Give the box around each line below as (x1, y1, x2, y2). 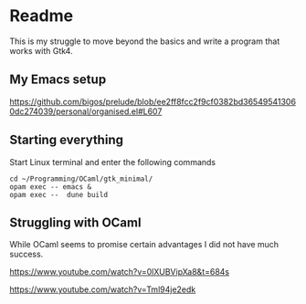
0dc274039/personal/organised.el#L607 (9, 106, 163, 117)
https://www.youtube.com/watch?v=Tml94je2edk (9, 284, 196, 295)
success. (9, 248, 44, 260)
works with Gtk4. (9, 45, 73, 56)
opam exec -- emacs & (9, 182, 92, 192)
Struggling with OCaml (9, 215, 142, 230)
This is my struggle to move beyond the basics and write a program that (9, 36, 280, 47)
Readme (9, 5, 74, 26)
